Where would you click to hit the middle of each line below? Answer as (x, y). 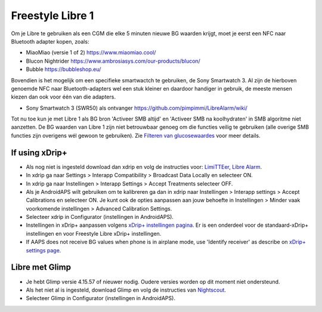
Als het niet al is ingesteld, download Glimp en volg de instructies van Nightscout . (126, 290)
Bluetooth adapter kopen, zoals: (50, 41)
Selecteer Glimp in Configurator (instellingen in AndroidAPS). (101, 298)
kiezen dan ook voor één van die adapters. (64, 97)
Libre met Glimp (41, 268)
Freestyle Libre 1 (52, 16)
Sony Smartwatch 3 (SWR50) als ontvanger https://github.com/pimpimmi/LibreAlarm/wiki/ (137, 108)
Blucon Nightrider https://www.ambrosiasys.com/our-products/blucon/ (113, 61)
